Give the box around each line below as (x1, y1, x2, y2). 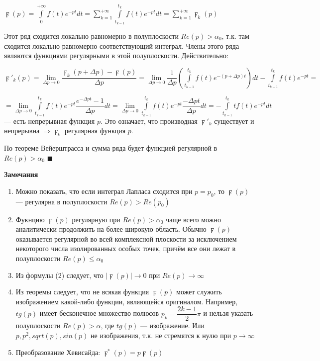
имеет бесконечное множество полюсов (39, 308, 159, 318)
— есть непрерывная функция (4, 115, 95, 126)
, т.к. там (221, 30, 249, 41)
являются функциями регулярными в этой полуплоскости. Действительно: (4, 50, 228, 61)
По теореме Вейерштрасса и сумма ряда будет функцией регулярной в (4, 143, 217, 153)
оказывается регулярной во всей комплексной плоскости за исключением (15, 233, 237, 244)
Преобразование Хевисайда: (15, 347, 101, 357)
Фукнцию (15, 214, 45, 224)
